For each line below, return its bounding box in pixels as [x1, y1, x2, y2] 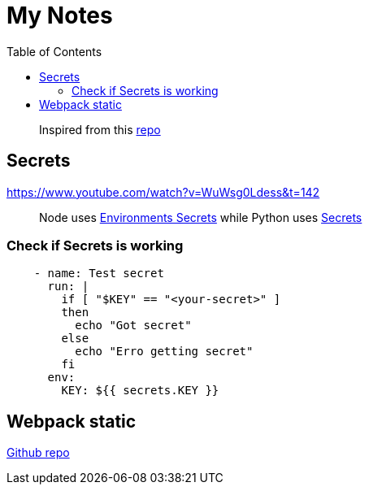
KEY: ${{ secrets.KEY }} [61, 384, 219, 398]
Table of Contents [7, 44, 102, 59]
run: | [47, 280, 89, 293]
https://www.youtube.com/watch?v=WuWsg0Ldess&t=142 [7, 185, 320, 199]
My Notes [7, 2, 113, 29]
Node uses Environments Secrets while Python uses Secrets [39, 210, 362, 224]
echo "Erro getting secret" [75, 345, 254, 358]
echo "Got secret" [75, 319, 192, 332]
